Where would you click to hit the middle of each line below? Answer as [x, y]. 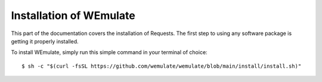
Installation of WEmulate [73, 15]
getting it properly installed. [45, 41]
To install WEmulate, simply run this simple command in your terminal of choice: [109, 52]
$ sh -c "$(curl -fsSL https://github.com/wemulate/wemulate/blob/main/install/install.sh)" [162, 66]
